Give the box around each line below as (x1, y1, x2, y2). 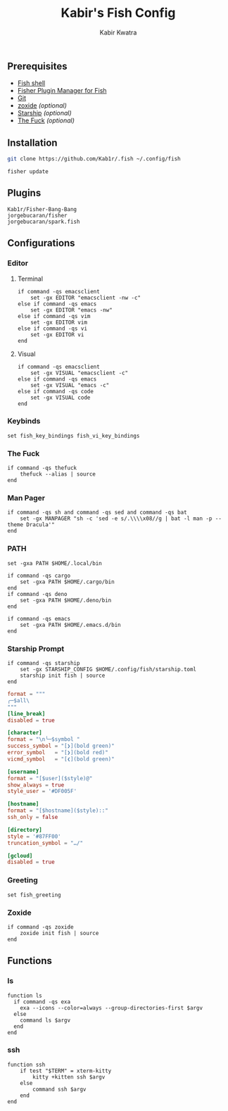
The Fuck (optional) (17, 116, 75, 125)
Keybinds (7, 417, 41, 426)
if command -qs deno (7, 590, 68, 597)
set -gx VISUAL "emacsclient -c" (30, 369, 129, 376)
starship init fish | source (20, 672, 106, 680)
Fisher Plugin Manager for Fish (17, 87, 107, 95)
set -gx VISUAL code (30, 394, 91, 401)
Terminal (17, 274, 44, 283)
